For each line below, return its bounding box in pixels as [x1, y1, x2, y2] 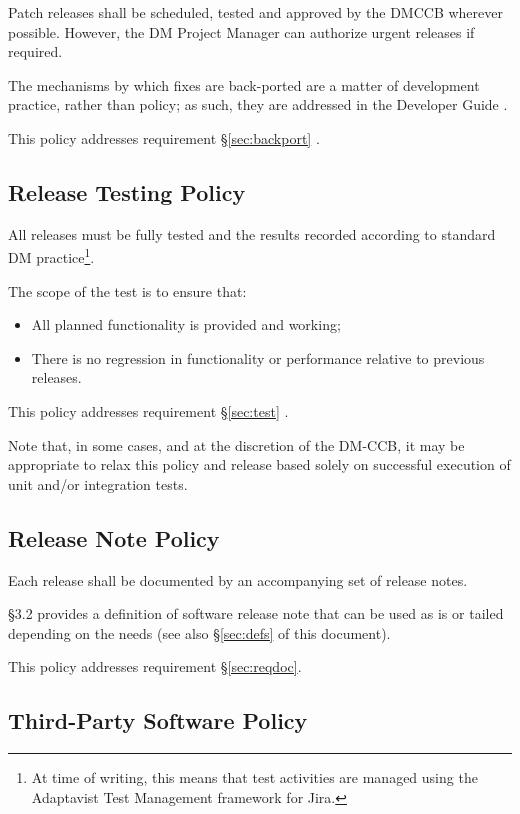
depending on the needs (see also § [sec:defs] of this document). [8, 622, 391, 643]
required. [8, 41, 63, 62]
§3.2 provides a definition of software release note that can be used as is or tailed [8, 603, 504, 624]
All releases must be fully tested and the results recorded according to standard [8, 223, 496, 244]
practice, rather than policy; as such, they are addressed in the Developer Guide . [8, 94, 508, 115]
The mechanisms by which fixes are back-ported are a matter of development [8, 74, 480, 95]
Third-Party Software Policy [8, 705, 308, 736]
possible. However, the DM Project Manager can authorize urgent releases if [8, 21, 475, 42]
